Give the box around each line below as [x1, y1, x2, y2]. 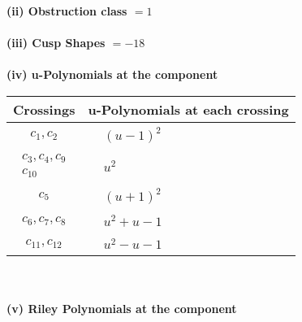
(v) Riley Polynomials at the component [6, 299, 237, 316]
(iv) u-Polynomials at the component [6, 66, 218, 83]
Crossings [13, 99, 75, 119]
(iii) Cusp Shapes [6, 34, 106, 51]
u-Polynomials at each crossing [88, 99, 289, 119]
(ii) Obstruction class [6, 2, 127, 19]
